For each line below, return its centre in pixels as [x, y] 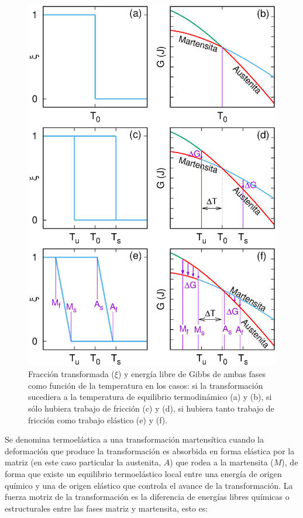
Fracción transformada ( [71, 374]
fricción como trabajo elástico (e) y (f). [98, 419]
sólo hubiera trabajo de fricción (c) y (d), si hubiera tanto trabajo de [151, 408]
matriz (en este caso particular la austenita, [83, 462]
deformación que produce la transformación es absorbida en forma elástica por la [150, 450]
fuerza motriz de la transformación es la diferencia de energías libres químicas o [147, 497]
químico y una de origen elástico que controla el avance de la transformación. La [149, 485]
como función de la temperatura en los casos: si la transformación [146, 385]
